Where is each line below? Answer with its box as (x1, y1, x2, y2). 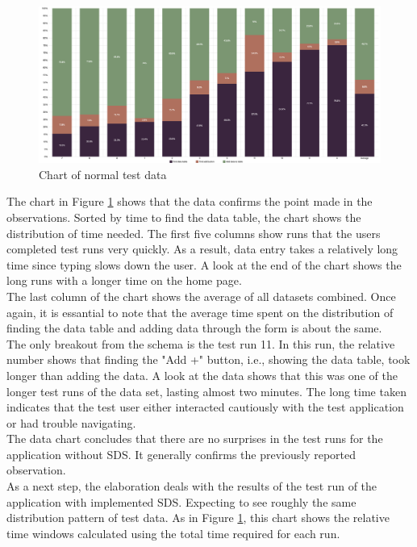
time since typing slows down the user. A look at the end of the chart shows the (6, 256, 402, 273)
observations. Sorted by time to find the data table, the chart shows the (6, 208, 361, 225)
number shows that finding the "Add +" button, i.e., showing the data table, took (6, 351, 411, 368)
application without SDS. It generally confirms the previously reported (6, 445, 357, 462)
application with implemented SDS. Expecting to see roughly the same (6, 493, 357, 510)
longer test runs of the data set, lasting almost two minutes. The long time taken (6, 382, 407, 399)
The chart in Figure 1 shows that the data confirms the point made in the (6, 193, 373, 210)
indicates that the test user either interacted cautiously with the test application (6, 399, 404, 415)
